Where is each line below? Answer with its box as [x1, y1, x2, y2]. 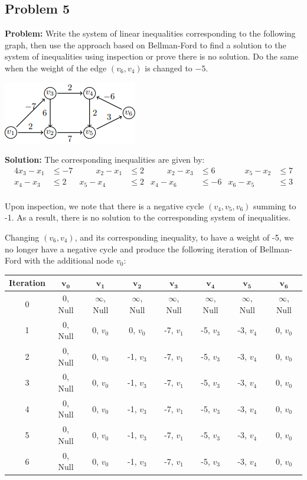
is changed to [145, 61, 192, 74]
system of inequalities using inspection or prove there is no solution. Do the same [5, 50, 299, 63]
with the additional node [24, 254, 114, 267]
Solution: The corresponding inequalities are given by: [5, 153, 205, 166]
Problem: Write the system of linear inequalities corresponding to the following [5, 27, 296, 40]
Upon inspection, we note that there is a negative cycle [5, 199, 204, 212]
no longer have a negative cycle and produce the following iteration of [5, 242, 257, 255]
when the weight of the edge [5, 61, 107, 74]
